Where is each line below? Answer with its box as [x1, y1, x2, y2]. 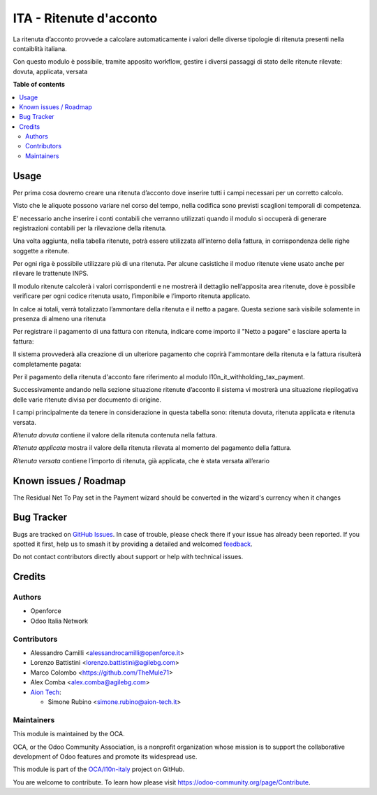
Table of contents [13, 80, 66, 89]
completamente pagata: [13, 360, 82, 368]
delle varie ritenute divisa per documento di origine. [13, 395, 162, 404]
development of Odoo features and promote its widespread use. [13, 752, 198, 761]
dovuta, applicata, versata [13, 67, 88, 76]
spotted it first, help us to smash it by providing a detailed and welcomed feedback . [13, 540, 253, 548]
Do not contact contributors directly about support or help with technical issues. [13, 553, 244, 561]
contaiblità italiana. [13, 44, 68, 52]
